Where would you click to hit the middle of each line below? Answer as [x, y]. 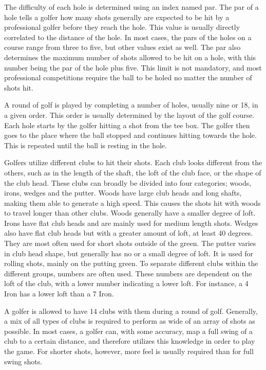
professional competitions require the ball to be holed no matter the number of [128, 77]
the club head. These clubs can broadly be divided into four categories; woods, [128, 182]
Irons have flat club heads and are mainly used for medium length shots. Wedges [131, 223]
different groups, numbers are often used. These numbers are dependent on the [128, 273]
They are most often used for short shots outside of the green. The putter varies [130, 243]
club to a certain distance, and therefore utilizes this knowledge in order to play [130, 341]
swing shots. [23, 361]
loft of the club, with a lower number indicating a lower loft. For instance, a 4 [126, 283]
